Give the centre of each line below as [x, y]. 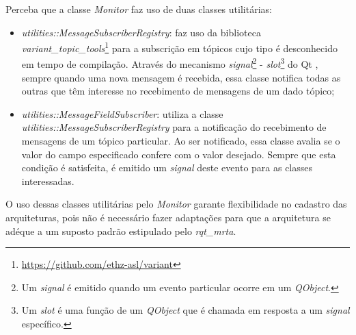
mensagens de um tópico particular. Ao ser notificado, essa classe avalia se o [181, 141]
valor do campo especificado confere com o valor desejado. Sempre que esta [179, 154]
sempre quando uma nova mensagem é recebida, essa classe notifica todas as [181, 77]
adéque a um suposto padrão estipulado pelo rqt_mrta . [121, 231]
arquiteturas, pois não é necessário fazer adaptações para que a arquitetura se [168, 218]
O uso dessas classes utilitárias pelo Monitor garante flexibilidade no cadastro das [176, 204]
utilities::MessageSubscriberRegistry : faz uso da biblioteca [141, 32]
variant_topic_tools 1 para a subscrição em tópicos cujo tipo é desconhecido [179, 47]
